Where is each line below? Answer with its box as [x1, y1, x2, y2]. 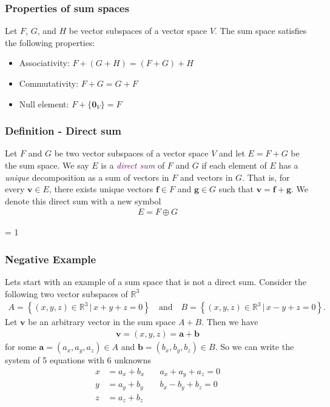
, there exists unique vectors [49, 183, 153, 195]
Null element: [19, 97, 69, 110]
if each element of [201, 159, 267, 171]
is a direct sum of [101, 159, 165, 171]
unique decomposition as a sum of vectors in [5, 170, 169, 183]
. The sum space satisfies [215, 24, 307, 37]
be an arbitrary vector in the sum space [28, 315, 176, 328]
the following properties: [5, 36, 95, 49]
